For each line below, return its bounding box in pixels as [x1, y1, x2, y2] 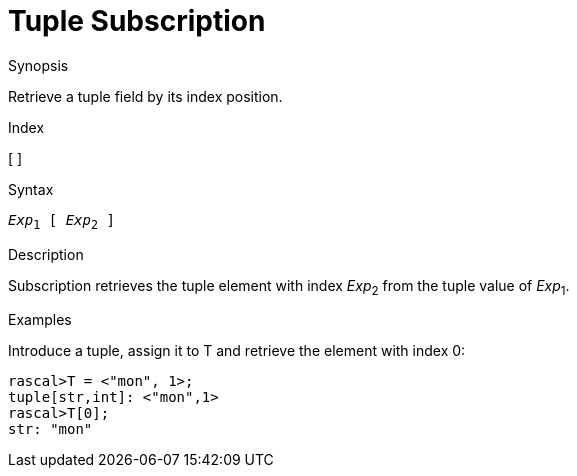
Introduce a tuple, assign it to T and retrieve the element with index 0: [8, 342, 466, 360]
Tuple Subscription [8, 4, 266, 38]
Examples [8, 311, 72, 329]
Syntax [8, 180, 54, 198]
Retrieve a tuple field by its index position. [8, 87, 283, 105]
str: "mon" [8, 421, 93, 438]
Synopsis [8, 56, 69, 74]
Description [8, 245, 84, 263]
